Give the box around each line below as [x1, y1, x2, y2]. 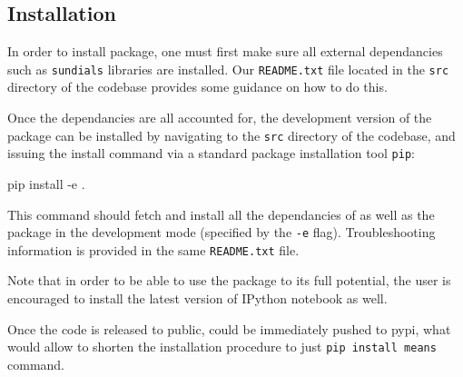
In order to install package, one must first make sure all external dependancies [7, 42, 443, 61]
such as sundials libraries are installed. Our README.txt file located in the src [7, 59, 449, 78]
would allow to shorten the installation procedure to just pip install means [7, 337, 437, 356]
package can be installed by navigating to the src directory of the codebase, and [7, 125, 456, 144]
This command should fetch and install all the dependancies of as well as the [7, 204, 435, 223]
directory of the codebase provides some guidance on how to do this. [7, 77, 388, 96]
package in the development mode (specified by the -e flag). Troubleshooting [7, 223, 436, 242]
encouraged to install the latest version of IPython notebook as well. [7, 289, 388, 308]
